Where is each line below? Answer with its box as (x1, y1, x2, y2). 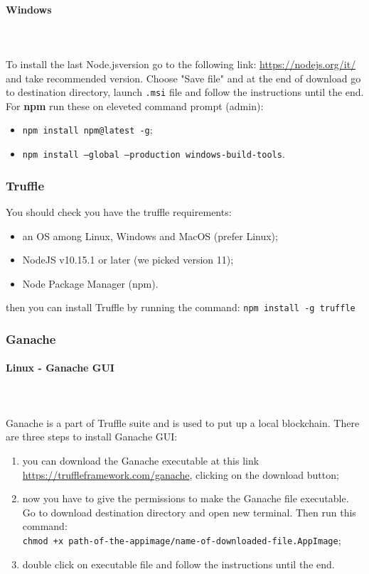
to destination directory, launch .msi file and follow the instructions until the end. (6, 85, 364, 99)
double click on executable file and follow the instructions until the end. (22, 556, 335, 571)
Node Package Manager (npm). (22, 276, 159, 291)
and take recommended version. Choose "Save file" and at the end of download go (6, 70, 361, 85)
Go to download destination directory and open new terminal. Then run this (22, 504, 356, 519)
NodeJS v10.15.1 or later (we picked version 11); (22, 252, 234, 267)
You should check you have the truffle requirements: (6, 204, 232, 219)
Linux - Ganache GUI (6, 360, 114, 375)
